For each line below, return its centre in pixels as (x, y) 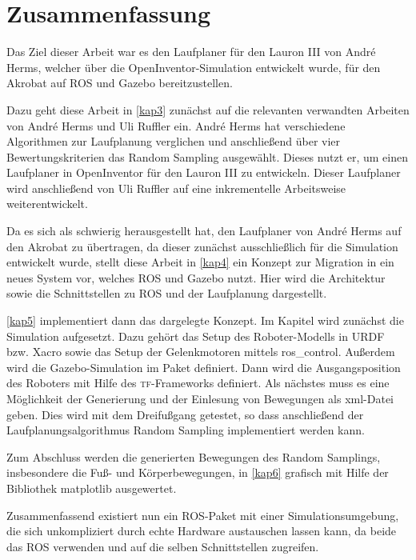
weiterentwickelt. (47, 204)
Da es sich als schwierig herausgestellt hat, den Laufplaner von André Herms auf (204, 231)
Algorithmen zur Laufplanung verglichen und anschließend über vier (174, 141)
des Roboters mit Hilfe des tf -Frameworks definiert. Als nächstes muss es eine (198, 383)
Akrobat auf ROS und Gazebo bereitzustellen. (120, 83)
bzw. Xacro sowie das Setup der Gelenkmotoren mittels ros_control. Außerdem (201, 352)
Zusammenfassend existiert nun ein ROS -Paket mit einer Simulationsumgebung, (203, 515)
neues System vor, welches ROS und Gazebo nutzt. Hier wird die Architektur (196, 277)
